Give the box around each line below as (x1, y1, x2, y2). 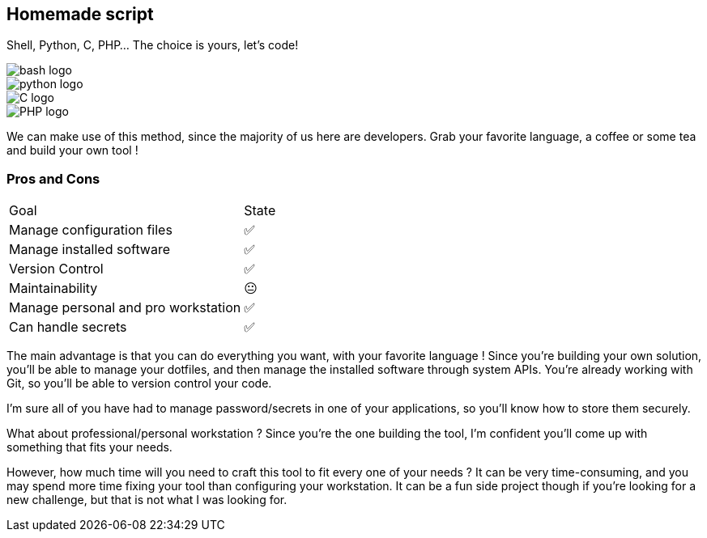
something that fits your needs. (6, 440, 172, 455)
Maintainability (9, 280, 98, 297)
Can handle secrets (9, 319, 127, 336)
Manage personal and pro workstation (9, 299, 241, 316)
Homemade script (6, 4, 154, 24)
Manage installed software (9, 241, 171, 258)
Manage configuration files (9, 222, 172, 239)
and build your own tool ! (6, 143, 138, 158)
